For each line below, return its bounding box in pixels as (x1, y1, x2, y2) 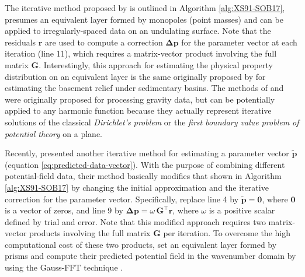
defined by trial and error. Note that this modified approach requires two (5, 215, 266, 227)
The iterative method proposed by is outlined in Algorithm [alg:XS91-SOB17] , (5, 2, 285, 13)
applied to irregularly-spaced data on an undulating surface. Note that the (5, 24, 271, 37)
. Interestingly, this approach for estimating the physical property (39, 58, 273, 71)
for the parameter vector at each (181, 36, 297, 48)
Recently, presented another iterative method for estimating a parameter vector (5, 147, 289, 159)
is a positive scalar (209, 204, 275, 216)
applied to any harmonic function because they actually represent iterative (5, 104, 272, 117)
